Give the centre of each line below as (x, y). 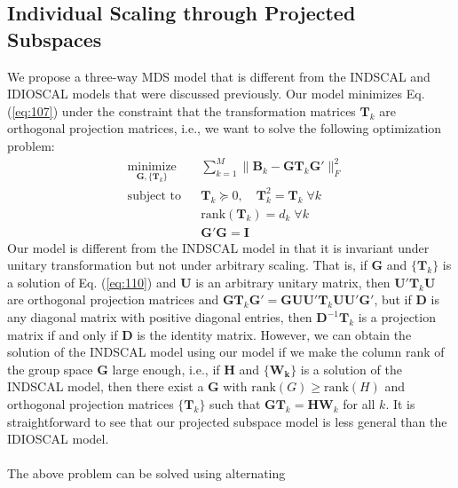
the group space (50, 369)
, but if (393, 299)
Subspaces (55, 39)
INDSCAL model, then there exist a (106, 386)
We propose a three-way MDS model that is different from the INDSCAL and (219, 76)
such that (235, 404)
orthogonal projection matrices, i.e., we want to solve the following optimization (225, 128)
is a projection (397, 317)
